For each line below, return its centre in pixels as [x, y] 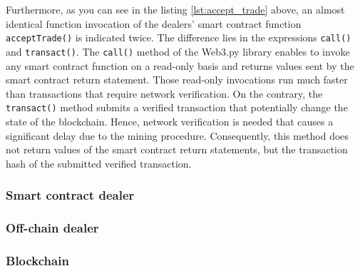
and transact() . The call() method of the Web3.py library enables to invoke [178, 51]
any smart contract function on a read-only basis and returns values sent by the [180, 65]
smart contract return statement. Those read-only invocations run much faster [177, 80]
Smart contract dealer [70, 195]
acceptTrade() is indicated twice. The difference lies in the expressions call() [179, 37]
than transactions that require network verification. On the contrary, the [164, 93]
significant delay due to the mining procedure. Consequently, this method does [178, 135]
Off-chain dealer [52, 228]
